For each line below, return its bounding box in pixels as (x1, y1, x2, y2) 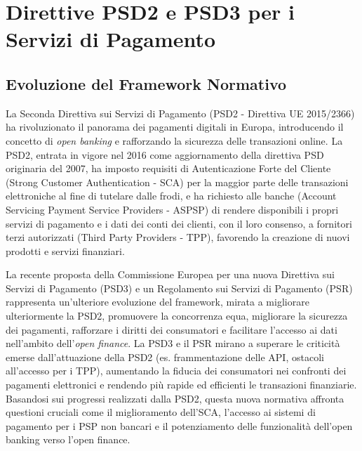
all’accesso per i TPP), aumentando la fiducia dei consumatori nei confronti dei (6, 363, 347, 378)
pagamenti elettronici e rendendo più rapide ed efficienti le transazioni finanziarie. (6, 377, 357, 392)
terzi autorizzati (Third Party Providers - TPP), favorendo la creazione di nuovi (6, 230, 350, 244)
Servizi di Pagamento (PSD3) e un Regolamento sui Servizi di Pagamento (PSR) (6, 280, 353, 295)
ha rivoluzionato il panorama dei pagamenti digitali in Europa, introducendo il (6, 119, 344, 134)
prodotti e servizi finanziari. (6, 243, 125, 258)
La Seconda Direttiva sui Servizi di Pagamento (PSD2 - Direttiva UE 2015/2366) (6, 105, 355, 120)
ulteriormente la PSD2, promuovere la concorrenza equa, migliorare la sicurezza (6, 308, 348, 323)
